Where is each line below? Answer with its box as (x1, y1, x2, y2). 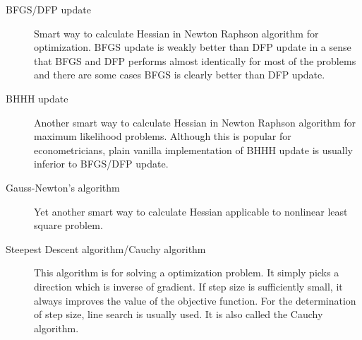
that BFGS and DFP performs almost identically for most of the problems (34, 53, 356, 68)
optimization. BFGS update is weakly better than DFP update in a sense (34, 40, 351, 54)
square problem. (34, 218, 103, 233)
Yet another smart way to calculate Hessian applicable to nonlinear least (34, 204, 348, 218)
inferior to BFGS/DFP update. (34, 156, 169, 171)
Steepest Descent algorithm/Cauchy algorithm (6, 241, 206, 256)
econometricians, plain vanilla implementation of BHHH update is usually (34, 142, 353, 157)
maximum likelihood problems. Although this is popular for (34, 129, 291, 143)
